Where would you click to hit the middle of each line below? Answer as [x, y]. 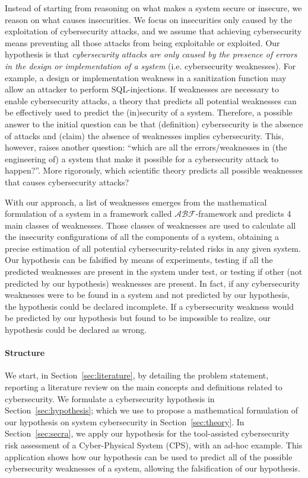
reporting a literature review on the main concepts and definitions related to [144, 387]
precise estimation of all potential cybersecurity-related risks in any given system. [153, 248]
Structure [25, 353]
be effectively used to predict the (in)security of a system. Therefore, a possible [149, 112]
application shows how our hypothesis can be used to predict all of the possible [149, 456]
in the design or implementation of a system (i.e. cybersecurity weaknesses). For [150, 65]
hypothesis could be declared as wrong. [76, 330]
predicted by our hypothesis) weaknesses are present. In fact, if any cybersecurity [153, 283]
